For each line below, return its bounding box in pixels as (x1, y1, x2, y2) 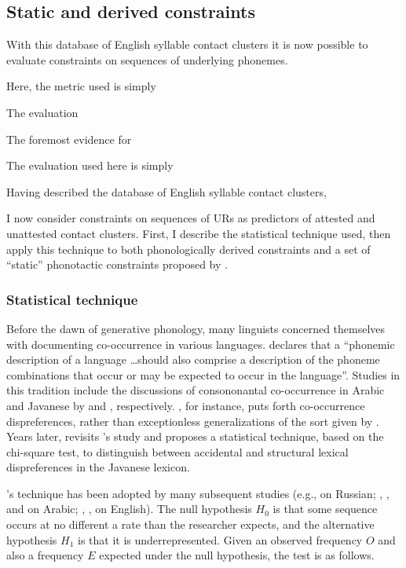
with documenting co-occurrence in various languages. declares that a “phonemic (6, 335, 395, 352)
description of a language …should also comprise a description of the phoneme (6, 351, 380, 368)
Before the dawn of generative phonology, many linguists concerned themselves (6, 320, 386, 336)
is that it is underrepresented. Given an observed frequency (77, 531, 363, 548)
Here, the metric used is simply (6, 78, 156, 94)
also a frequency (6, 547, 84, 563)
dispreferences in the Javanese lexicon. (6, 459, 190, 475)
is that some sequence (272, 500, 378, 517)
